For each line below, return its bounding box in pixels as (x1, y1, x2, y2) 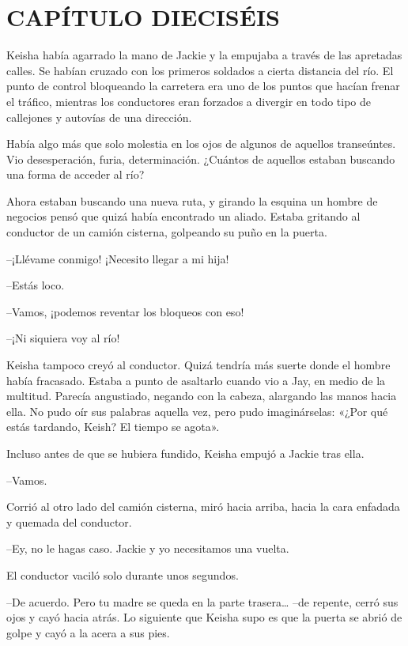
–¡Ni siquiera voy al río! (6, 330, 120, 346)
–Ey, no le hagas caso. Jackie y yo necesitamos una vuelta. (6, 540, 289, 557)
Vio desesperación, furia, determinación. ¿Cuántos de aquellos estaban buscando (6, 150, 395, 167)
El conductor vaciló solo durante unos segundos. (6, 566, 239, 583)
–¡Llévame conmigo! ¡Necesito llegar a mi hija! (6, 250, 229, 266)
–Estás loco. (6, 277, 65, 293)
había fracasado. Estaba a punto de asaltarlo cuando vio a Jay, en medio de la (6, 372, 386, 388)
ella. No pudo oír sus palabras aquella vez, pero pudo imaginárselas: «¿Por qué (6, 402, 388, 419)
